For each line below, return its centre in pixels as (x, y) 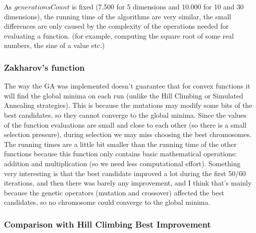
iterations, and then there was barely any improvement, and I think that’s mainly (128, 183)
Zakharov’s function (45, 67)
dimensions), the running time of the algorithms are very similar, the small (118, 16)
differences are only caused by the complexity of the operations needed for (116, 26)
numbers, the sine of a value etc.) (54, 45)
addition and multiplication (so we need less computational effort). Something (122, 163)
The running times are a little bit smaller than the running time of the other (120, 144)
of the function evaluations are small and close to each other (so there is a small (125, 124)
